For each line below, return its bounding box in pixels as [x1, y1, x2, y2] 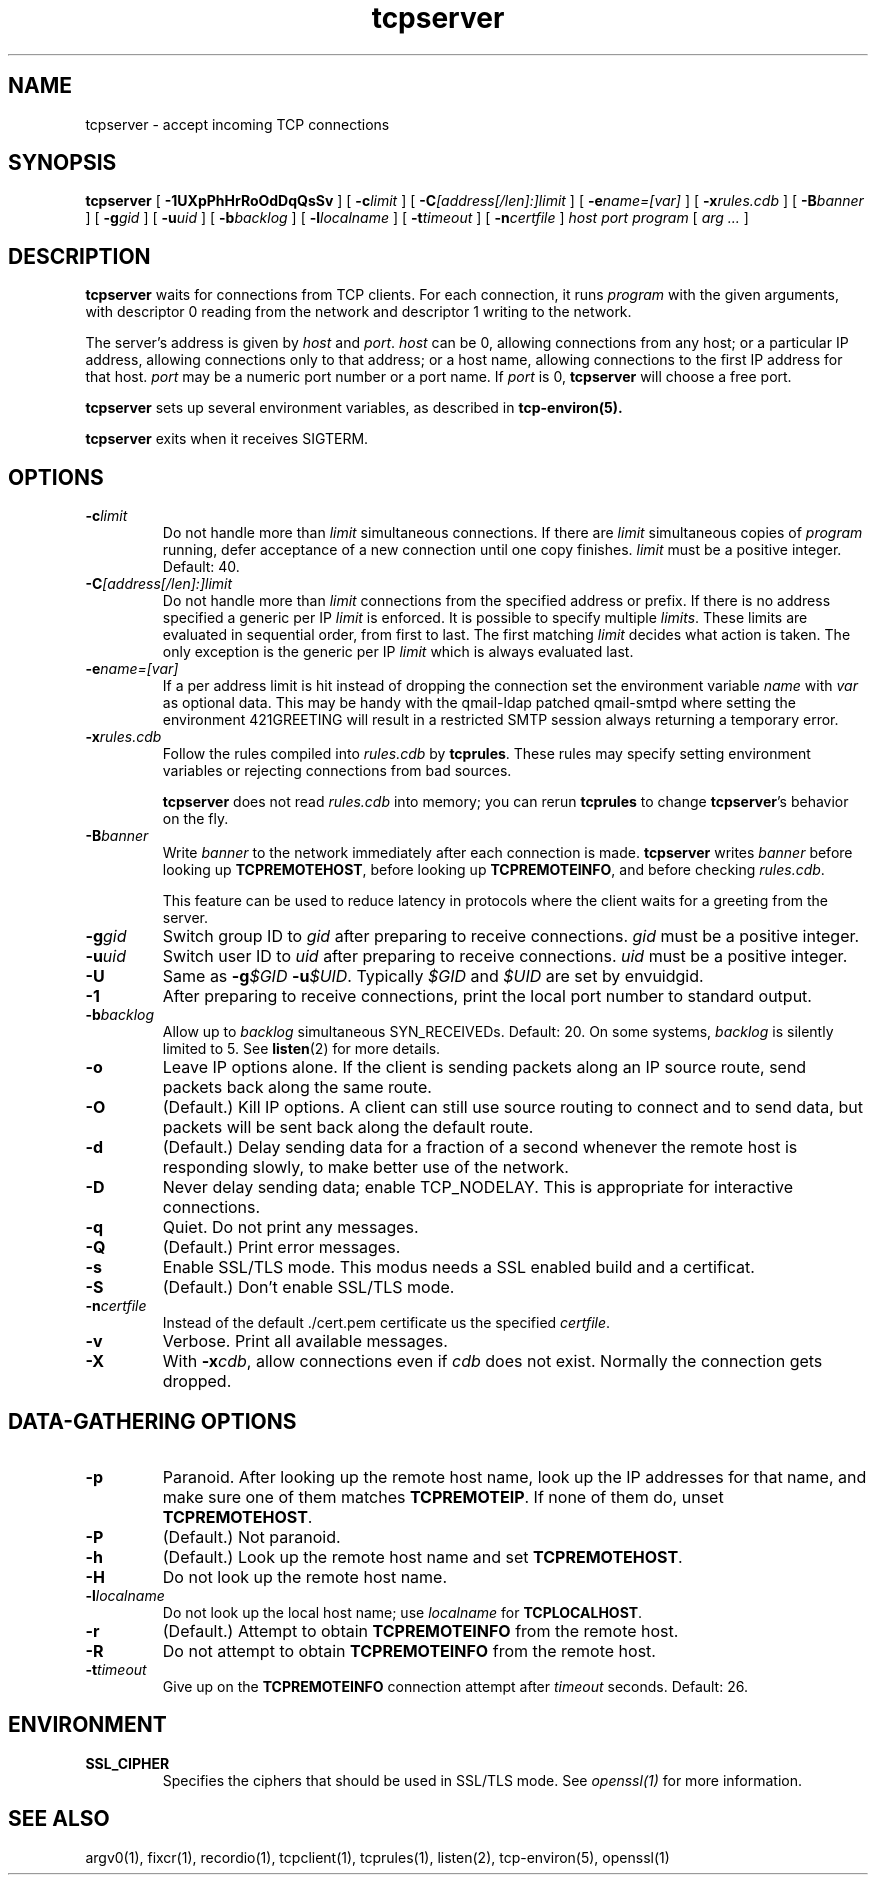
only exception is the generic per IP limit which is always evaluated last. [162, 643, 634, 661]
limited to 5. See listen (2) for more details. [162, 1040, 441, 1058]
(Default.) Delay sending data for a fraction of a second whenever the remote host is [162, 1137, 798, 1158]
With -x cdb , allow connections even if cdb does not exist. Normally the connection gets [162, 1351, 823, 1372]
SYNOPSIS [8, 150, 117, 176]
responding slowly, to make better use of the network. [162, 1157, 569, 1178]
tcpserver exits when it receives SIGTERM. [85, 430, 369, 448]
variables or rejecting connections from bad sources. [162, 762, 512, 780]
